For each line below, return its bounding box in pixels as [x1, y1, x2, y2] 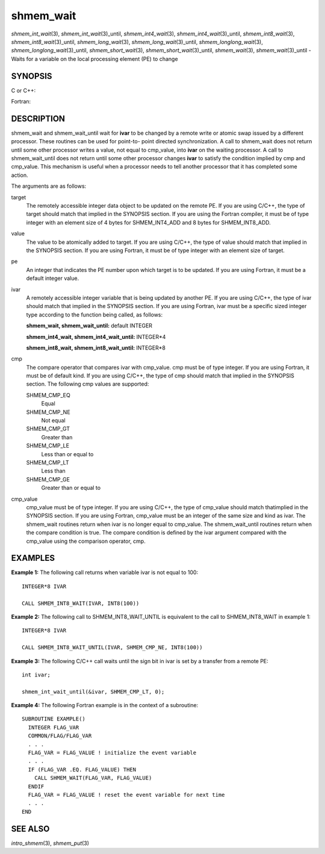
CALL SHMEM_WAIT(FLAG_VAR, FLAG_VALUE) [34, 775, 152, 782]
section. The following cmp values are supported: [26, 380, 149, 388]
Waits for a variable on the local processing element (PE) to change [11, 55, 178, 63]
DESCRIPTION [11, 113, 66, 123]
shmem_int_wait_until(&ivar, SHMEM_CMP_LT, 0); [22, 688, 165, 695]
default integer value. [26, 274, 79, 282]
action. [11, 172, 28, 179]
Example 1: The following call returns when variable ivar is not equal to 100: [11, 569, 199, 576]
